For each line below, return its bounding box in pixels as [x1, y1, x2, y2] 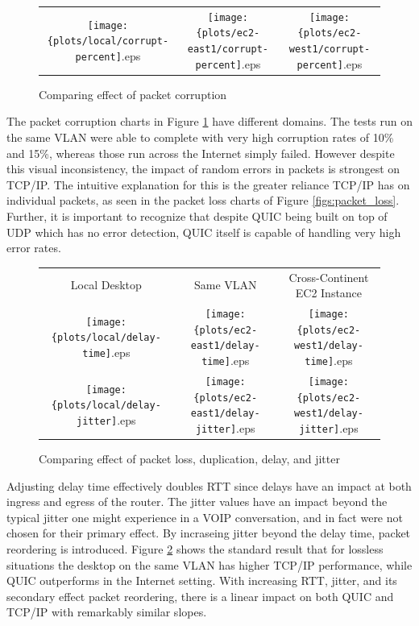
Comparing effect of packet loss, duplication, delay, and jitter [39, 450, 340, 466]
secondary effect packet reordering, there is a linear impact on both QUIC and [6, 587, 394, 604]
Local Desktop [70, 276, 142, 293]
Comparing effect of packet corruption [39, 85, 227, 102]
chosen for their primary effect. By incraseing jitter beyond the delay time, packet [6, 524, 411, 541]
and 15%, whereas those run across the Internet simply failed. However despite [6, 144, 395, 161]
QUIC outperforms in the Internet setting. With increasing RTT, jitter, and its [6, 572, 397, 589]
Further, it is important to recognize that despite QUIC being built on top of [6, 208, 388, 225]
